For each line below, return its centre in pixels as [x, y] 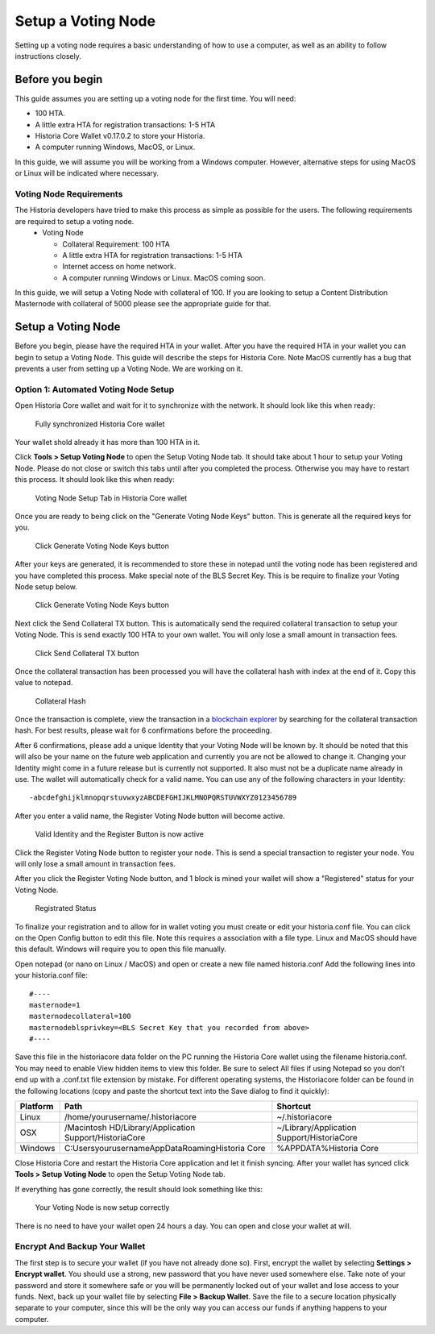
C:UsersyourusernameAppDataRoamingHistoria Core [165, 1149]
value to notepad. [44, 683]
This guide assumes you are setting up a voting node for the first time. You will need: [155, 98]
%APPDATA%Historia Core [327, 1149]
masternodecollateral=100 [81, 1016]
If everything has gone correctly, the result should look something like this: [139, 1189]
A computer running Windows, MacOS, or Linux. [115, 147]
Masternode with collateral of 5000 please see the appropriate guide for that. [143, 304]
